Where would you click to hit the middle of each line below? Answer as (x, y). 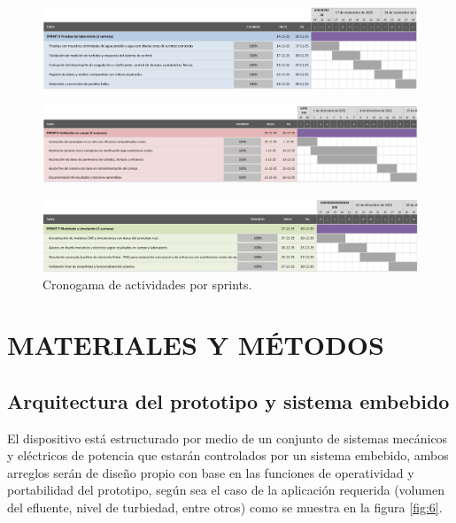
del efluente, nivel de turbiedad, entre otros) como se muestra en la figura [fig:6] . (225, 508)
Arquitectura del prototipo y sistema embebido (228, 400)
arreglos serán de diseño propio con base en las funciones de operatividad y (211, 472)
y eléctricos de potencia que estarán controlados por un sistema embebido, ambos (228, 455)
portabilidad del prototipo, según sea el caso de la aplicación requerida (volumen (226, 490)
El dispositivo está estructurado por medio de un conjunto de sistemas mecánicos (228, 438)
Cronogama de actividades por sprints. (147, 284)
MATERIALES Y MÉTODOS (196, 345)
